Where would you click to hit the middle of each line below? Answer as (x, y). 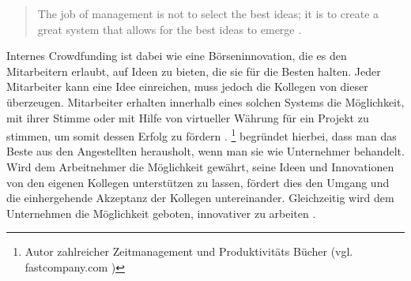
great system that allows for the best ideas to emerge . (170, 29)
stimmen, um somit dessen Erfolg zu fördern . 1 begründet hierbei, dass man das (202, 135)
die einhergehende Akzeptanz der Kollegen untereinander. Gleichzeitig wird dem (200, 198)
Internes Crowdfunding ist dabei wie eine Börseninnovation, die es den (177, 56)
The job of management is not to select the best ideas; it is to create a (208, 13)
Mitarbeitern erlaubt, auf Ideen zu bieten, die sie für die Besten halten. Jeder (194, 71)
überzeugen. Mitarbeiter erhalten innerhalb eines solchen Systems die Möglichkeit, (205, 101)
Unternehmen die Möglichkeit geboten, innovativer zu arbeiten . (161, 213)
